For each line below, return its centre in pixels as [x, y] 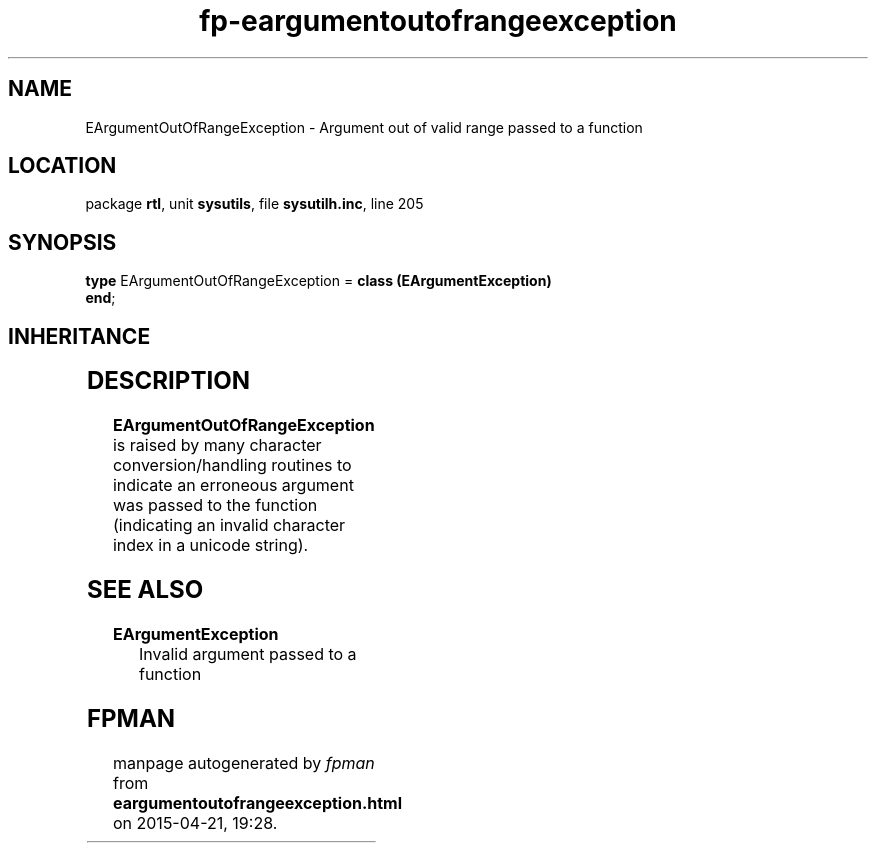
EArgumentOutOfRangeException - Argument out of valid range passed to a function [364, 127]
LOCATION [62, 166]
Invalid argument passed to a [247, 653]
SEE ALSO [145, 589]
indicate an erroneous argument [233, 485]
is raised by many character [217, 445]
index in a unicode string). [210, 545]
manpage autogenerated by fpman [243, 762]
